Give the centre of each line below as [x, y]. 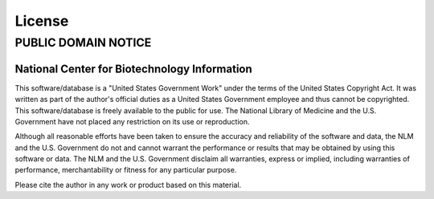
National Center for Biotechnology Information [133, 69]
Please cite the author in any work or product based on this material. [128, 185]
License [42, 21]
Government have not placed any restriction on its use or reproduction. [132, 121]
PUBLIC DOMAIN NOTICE [83, 43]
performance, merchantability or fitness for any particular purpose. [126, 170]
